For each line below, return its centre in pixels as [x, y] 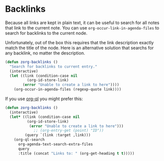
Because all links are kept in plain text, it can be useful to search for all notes [82, 23]
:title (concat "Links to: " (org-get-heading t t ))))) [76, 153]
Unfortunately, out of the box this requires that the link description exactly [80, 42]
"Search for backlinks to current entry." [53, 67]
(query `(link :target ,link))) [58, 135]
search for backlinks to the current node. [46, 33]
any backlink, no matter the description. [45, 53]
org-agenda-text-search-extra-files [55, 144]
